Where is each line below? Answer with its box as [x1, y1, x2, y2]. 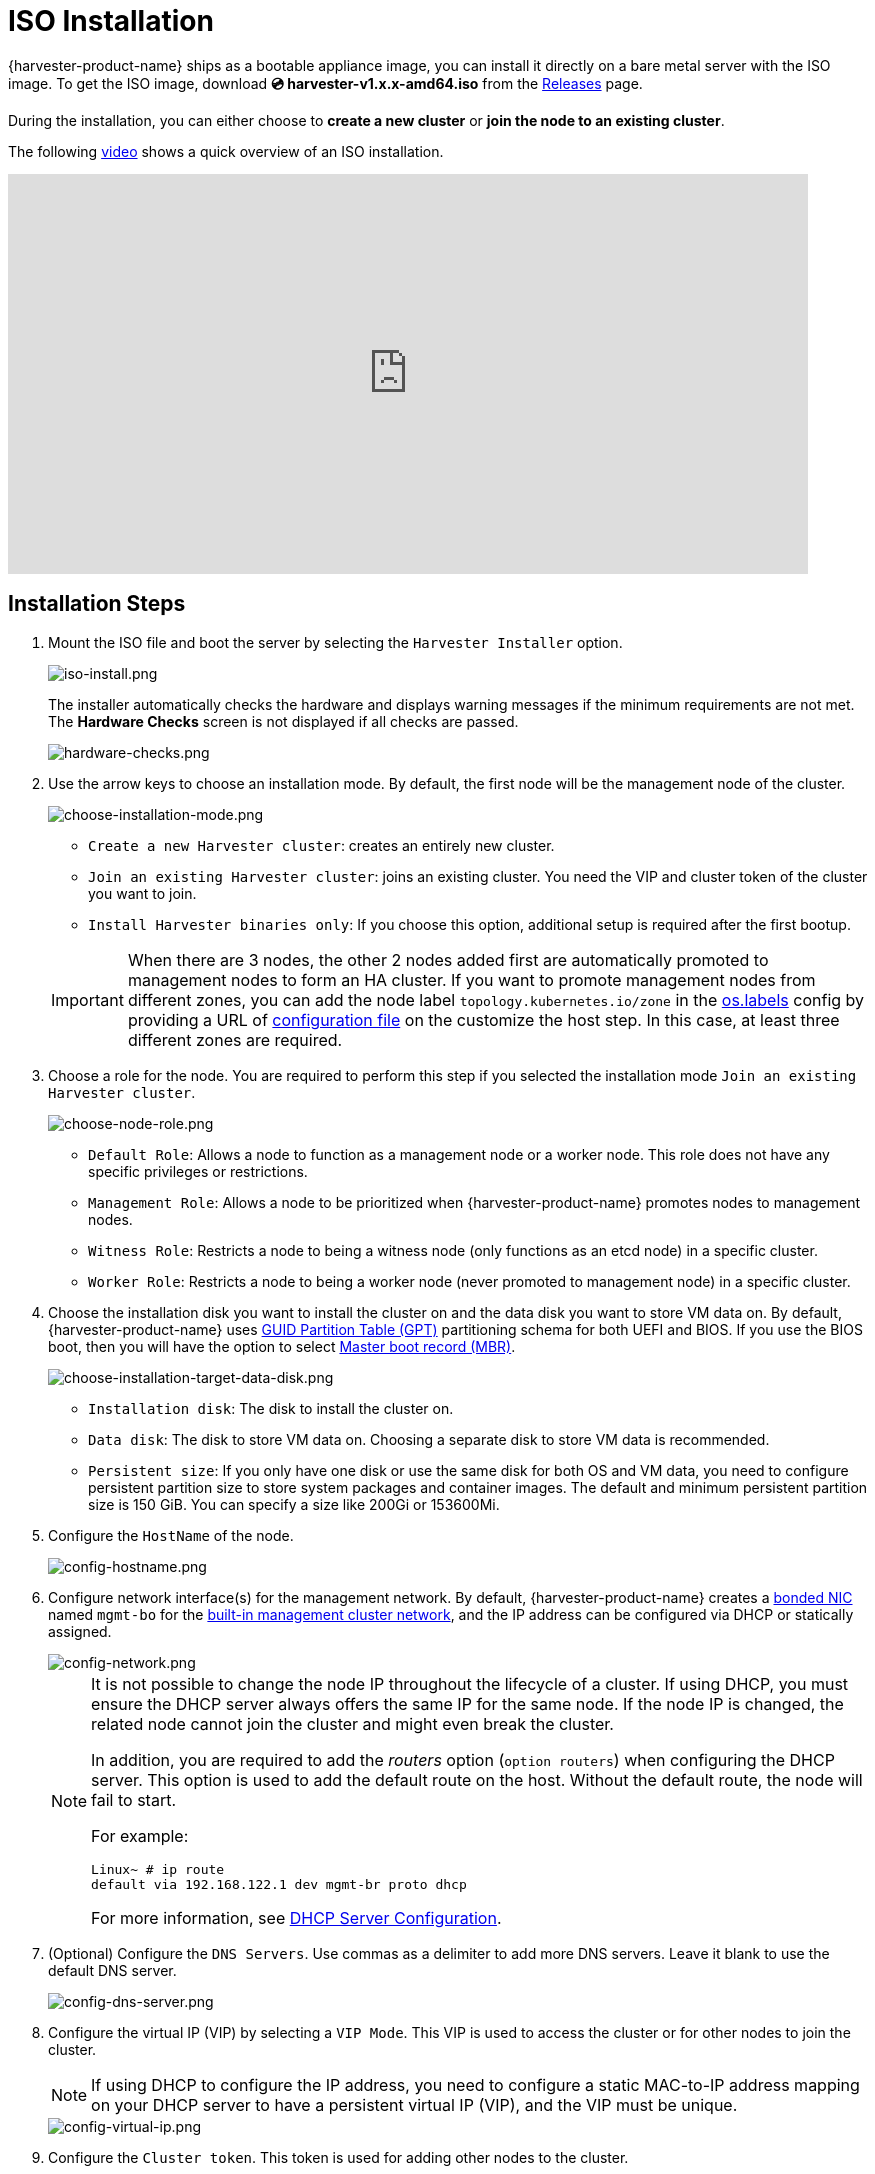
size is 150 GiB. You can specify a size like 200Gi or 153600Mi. [88, 1495, 500, 1513]
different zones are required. [127, 1029, 343, 1050]
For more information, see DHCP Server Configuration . [91, 1907, 502, 1928]
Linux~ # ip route [91, 1861, 225, 1877]
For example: [91, 1825, 189, 1846]
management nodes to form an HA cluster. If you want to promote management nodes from [127, 969, 816, 990]
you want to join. [88, 884, 197, 902]
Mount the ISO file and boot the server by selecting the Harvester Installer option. [48, 633, 623, 651]
